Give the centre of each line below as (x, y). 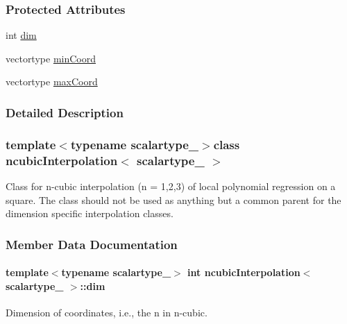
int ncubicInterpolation (244, 272)
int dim (21, 35)
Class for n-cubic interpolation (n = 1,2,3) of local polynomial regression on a (171, 186)
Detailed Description (65, 112)
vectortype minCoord (51, 58)
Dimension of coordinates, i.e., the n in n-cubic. (107, 312)
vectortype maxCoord (52, 82)
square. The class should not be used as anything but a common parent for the (173, 199)
